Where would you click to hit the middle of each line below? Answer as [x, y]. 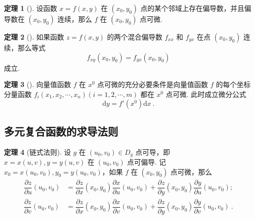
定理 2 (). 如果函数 [34, 37]
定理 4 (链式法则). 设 [38, 152]
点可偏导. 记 [147, 162]
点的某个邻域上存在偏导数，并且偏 [196, 8]
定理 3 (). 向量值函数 [38, 84]
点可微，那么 [191, 171]
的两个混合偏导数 [135, 37]
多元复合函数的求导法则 [61, 131]
